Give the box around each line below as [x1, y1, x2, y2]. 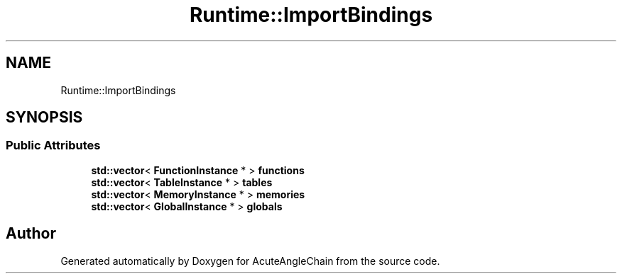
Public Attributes [6, 138, 101, 153]
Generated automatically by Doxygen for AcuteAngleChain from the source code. [60, 254, 440, 267]
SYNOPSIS [6, 108, 83, 127]
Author [6, 224, 56, 243]
